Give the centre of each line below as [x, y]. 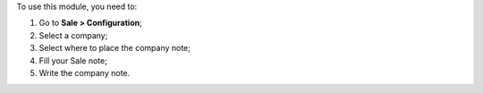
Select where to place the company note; [115, 48]
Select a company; [73, 35]
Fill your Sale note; [73, 60]
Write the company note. [85, 72]
